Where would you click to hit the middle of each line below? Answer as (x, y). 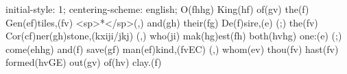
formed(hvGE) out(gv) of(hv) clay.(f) (84, 62)
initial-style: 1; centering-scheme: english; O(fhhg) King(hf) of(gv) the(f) (157, 9)
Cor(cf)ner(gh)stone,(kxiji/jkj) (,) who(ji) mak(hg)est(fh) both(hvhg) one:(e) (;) (174, 36)
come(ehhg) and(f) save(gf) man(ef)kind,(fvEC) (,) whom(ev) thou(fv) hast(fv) (172, 49)
